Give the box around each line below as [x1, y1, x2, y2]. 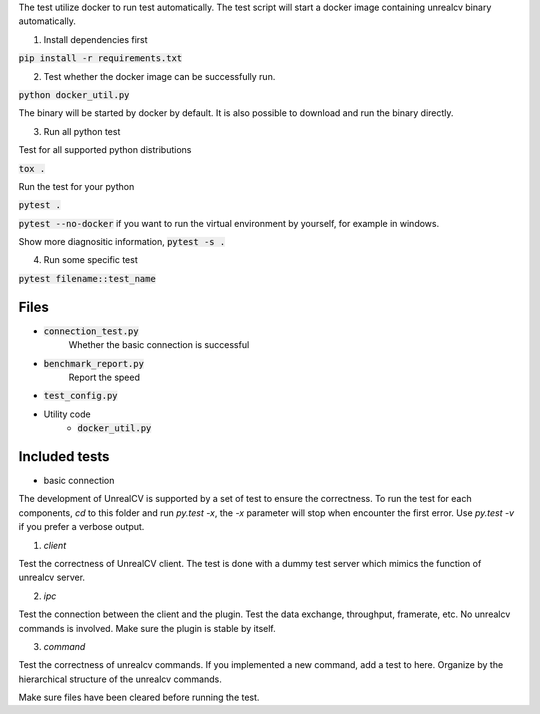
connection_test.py [43, 325, 139, 337]
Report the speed [68, 371, 140, 383]
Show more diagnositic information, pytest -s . [18, 236, 226, 248]
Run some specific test [43, 254, 139, 266]
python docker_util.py [18, 89, 130, 100]
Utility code [43, 408, 91, 420]
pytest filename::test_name [18, 273, 157, 284]
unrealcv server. [18, 571, 85, 584]
